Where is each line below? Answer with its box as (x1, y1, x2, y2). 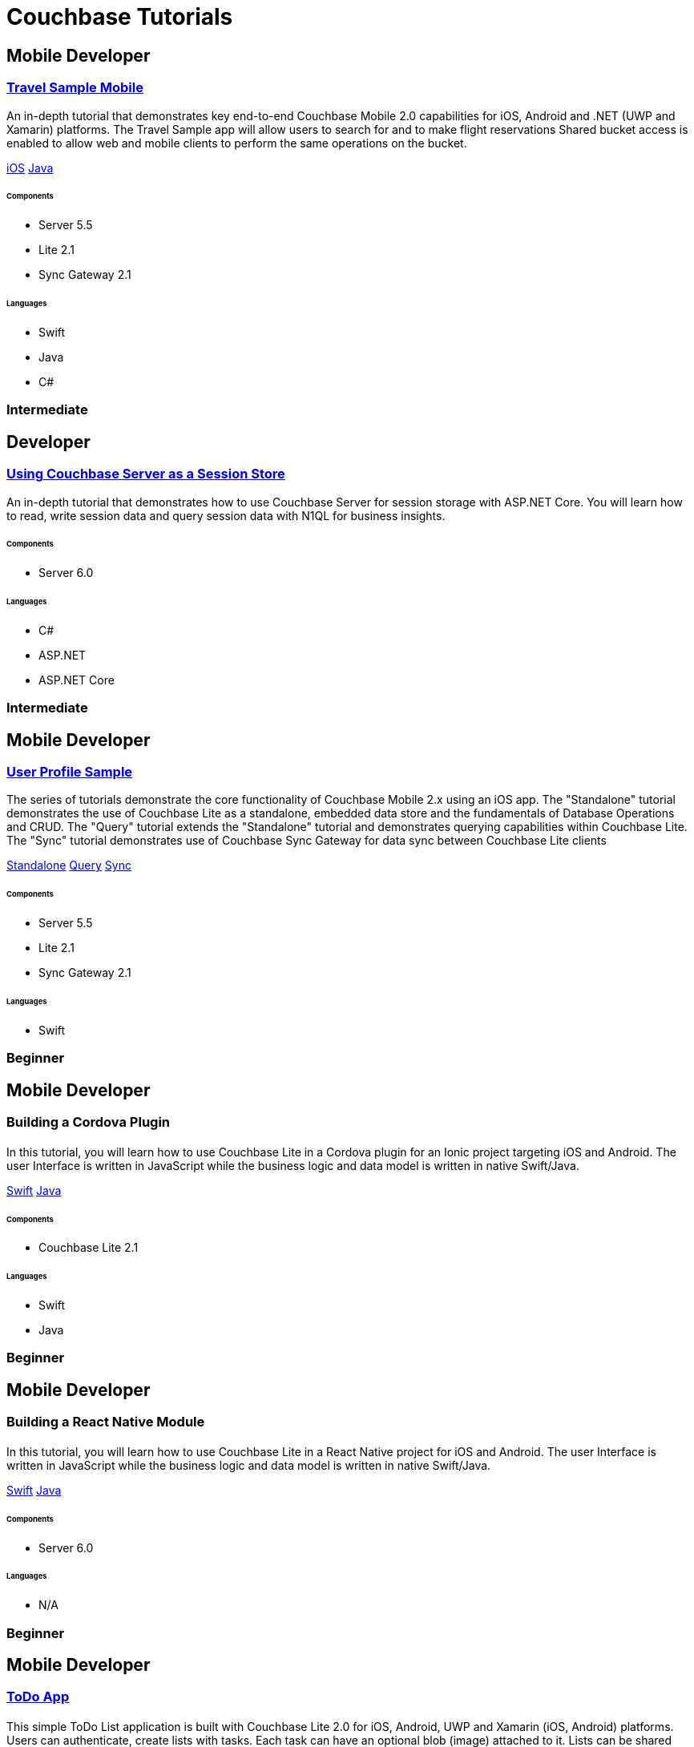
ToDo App (6, 1688, 70, 1705)
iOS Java (6, 160, 54, 175)
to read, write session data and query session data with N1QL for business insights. (6, 508, 446, 522)
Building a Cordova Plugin (6, 1114, 171, 1131)
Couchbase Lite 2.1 (38, 1241, 139, 1255)
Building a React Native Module (6, 1414, 205, 1430)
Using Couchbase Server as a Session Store (6, 466, 285, 482)
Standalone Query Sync (6, 858, 131, 873)
